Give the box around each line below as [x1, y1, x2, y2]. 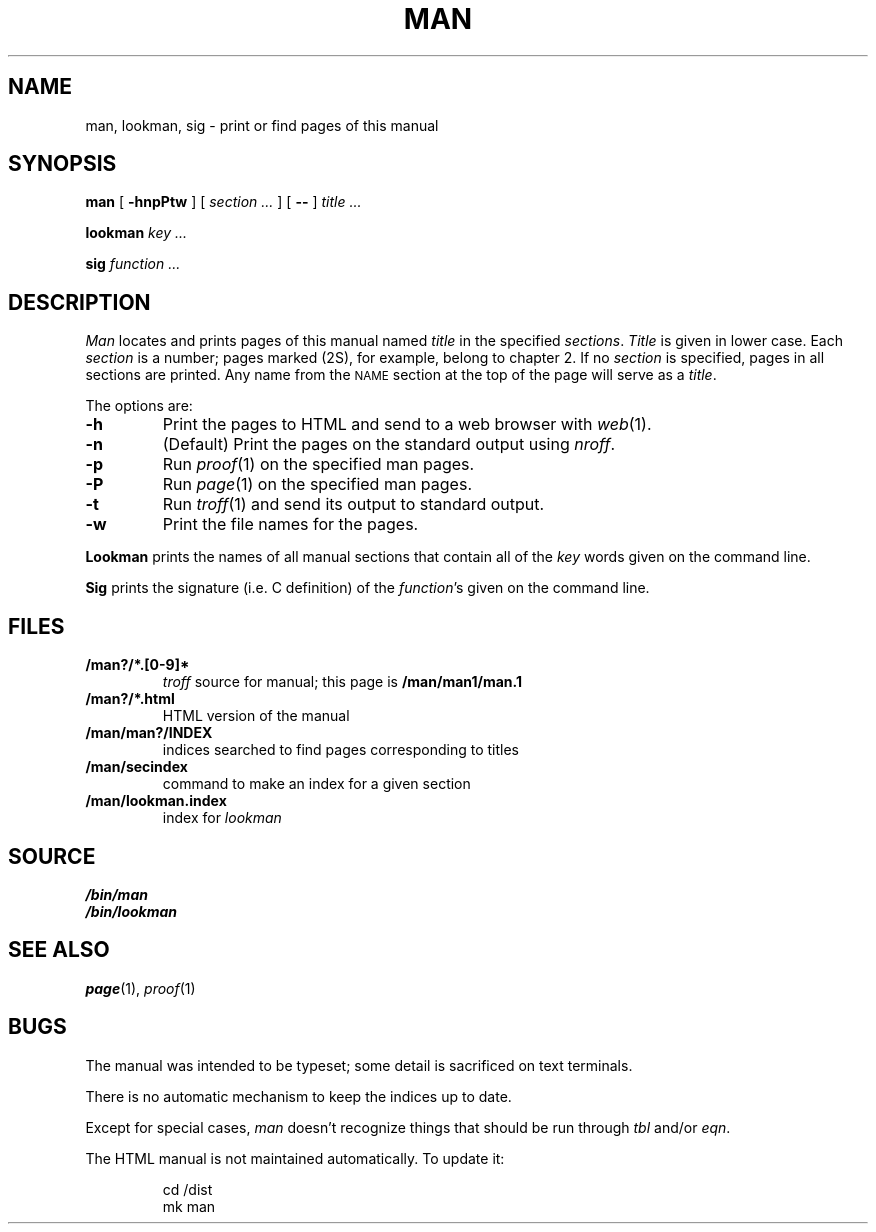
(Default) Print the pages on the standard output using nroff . [162, 434, 615, 455]
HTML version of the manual [162, 707, 350, 725]
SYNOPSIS [8, 151, 117, 177]
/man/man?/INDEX [85, 724, 213, 742]
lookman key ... [85, 224, 188, 242]
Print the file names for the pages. [162, 514, 419, 535]
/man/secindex [85, 758, 188, 776]
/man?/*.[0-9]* [85, 656, 190, 674]
